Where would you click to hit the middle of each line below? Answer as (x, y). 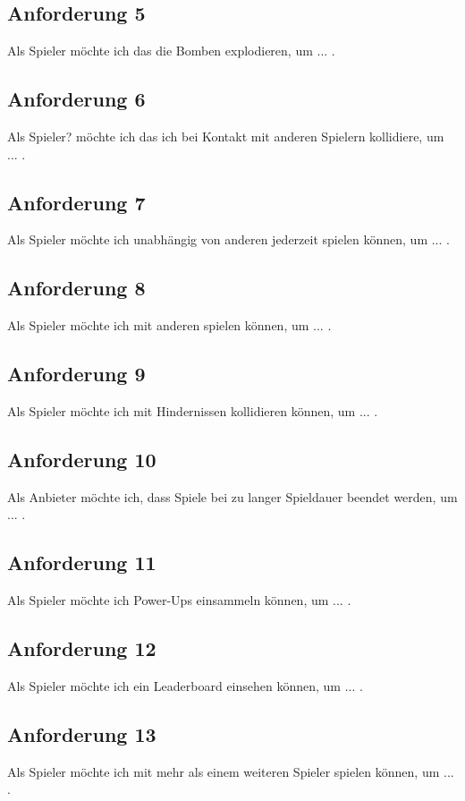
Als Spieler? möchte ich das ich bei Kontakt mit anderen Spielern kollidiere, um (226, 136)
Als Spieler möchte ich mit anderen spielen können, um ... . (169, 325)
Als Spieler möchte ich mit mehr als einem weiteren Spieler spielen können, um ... (231, 771)
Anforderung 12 (82, 648)
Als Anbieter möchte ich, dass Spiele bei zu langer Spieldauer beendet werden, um (232, 496)
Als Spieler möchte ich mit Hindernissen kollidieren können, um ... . (193, 410)
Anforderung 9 (76, 374)
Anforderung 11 (82, 562)
